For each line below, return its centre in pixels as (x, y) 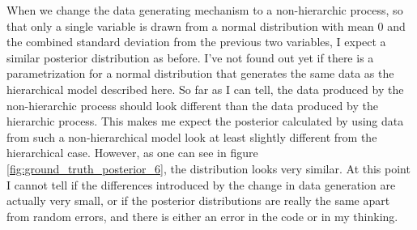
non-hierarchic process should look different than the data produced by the (192, 105)
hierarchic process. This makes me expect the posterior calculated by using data (205, 121)
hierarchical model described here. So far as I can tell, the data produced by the (205, 89)
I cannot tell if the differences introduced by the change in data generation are (201, 184)
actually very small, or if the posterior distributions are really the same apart (198, 200)
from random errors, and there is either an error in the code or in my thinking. (202, 216)
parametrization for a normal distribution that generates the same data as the (200, 73)
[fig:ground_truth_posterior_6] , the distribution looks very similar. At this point (208, 168)
